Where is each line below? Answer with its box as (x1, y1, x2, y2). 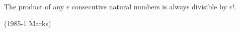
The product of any (4, 1, 64, 11)
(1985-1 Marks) (4, 18, 51, 28)
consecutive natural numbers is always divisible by (71, 1, 227, 11)
